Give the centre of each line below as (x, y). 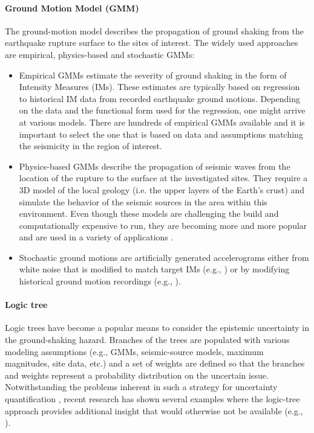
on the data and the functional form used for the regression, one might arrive (162, 110)
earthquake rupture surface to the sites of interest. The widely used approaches (152, 43)
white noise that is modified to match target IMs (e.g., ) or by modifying (154, 269)
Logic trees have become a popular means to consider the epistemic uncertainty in (157, 328)
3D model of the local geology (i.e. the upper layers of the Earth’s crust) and (162, 189)
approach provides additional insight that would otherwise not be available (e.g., (154, 410)
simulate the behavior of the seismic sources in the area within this (143, 201)
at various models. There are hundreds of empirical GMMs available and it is (162, 122)
